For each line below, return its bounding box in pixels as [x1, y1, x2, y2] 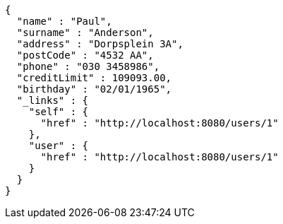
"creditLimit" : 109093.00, [16, 72, 172, 83]
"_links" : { [16, 95, 89, 106]
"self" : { [28, 106, 89, 117]
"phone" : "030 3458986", [16, 61, 160, 72]
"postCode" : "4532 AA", [16, 49, 154, 61]
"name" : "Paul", [16, 16, 112, 27]
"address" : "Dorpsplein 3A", [16, 38, 183, 49]
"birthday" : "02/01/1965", [16, 83, 172, 95]
